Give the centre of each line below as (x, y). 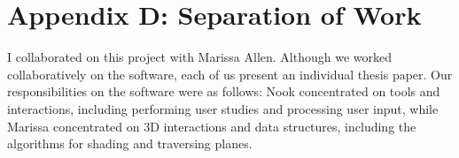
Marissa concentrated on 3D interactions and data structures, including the (212, 126)
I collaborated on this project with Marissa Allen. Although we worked (200, 57)
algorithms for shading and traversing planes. (130, 143)
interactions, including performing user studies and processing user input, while (223, 108)
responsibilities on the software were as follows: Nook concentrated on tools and (224, 91)
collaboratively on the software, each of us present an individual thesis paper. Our (230, 74)
